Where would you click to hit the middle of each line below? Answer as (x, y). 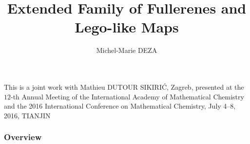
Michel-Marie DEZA (127, 50)
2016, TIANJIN (27, 115)
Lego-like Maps (127, 27)
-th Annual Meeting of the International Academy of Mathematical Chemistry (127, 96)
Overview (23, 137)
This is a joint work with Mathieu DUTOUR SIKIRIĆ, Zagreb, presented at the (124, 87)
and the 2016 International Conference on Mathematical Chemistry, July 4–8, (120, 106)
